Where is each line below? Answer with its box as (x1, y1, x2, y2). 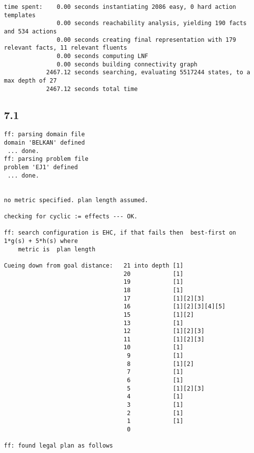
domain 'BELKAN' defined (4, 139, 85, 147)
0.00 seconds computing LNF (56, 52, 148, 60)
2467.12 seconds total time (46, 85, 138, 92)
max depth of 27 (4, 77, 57, 84)
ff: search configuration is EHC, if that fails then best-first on (4, 229, 236, 237)
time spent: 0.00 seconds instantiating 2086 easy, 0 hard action (4, 3, 236, 10)
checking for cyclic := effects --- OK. (4, 212, 138, 220)
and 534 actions (4, 28, 57, 35)
